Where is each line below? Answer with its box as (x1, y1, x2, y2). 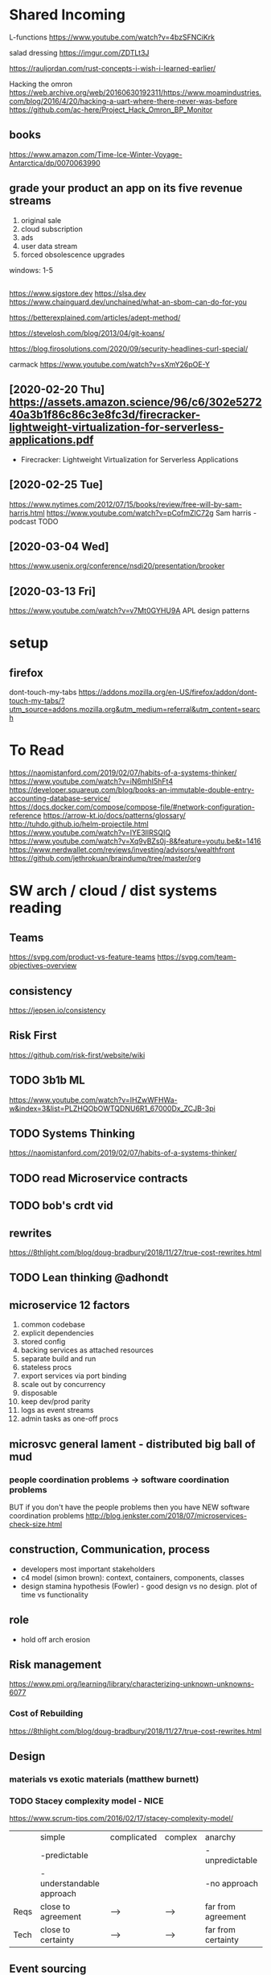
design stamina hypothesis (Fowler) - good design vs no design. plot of (20, 1581, 258, 1591)
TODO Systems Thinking (9, 1126, 135, 1141)
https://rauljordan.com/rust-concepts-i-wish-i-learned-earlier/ (9, 63, 216, 73)
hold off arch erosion (20, 1634, 91, 1644)
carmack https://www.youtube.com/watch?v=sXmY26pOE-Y (9, 359, 210, 369)
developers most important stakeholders (20, 1564, 155, 1574)
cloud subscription (20, 224, 84, 234)
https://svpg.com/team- (157, 952, 236, 962)
